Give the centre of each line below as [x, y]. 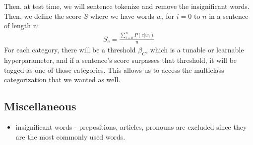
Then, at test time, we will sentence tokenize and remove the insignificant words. [127, 6]
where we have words [122, 16]
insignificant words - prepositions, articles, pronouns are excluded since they [131, 127]
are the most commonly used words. [70, 136]
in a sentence [229, 16]
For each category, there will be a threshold [70, 50]
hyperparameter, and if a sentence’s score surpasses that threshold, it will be [121, 60]
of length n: [22, 25]
